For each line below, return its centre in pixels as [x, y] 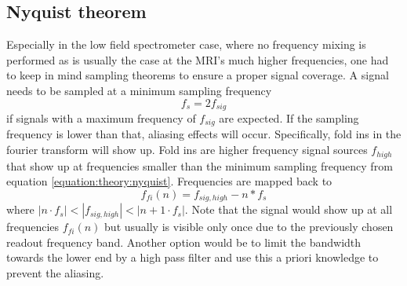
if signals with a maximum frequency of [101, 118]
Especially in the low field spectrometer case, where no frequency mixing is [186, 44]
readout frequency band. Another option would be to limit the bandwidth [184, 242]
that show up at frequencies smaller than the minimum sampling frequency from [200, 165]
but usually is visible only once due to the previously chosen [249, 227]
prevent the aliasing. [55, 272]
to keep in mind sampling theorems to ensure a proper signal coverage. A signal [198, 75]
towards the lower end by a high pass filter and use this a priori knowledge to [193, 257]
